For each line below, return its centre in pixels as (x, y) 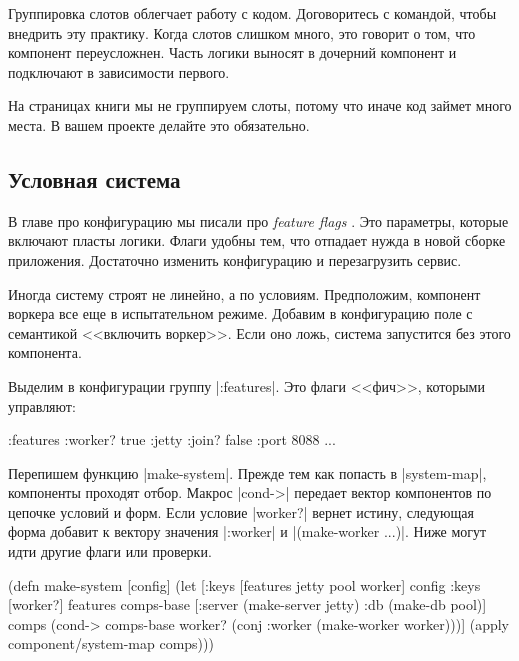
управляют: (42, 405)
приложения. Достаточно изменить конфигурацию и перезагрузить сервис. (235, 259)
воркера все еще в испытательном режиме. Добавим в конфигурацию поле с (240, 313)
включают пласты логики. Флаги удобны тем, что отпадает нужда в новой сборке (257, 240)
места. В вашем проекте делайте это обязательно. (159, 124)
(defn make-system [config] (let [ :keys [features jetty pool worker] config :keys (244, 584)
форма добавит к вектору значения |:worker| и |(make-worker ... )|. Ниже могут (247, 531)
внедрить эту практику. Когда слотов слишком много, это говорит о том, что (242, 32)
